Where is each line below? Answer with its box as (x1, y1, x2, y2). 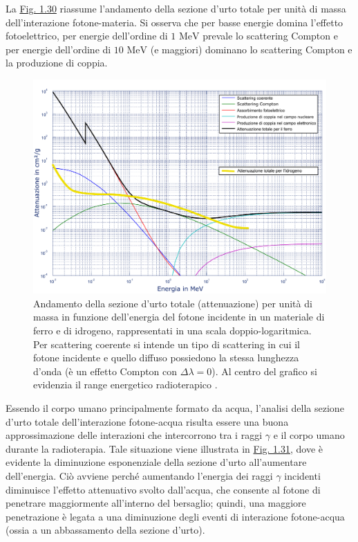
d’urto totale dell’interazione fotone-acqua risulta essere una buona (6, 414, 289, 428)
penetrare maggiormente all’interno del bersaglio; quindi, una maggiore (6, 496, 306, 510)
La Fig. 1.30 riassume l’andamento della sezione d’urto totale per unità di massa (6, 1, 346, 15)
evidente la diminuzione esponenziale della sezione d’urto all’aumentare (6, 455, 307, 469)
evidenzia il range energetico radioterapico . (33, 377, 218, 392)
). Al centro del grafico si (211, 363, 317, 378)
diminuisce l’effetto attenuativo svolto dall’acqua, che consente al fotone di (6, 482, 321, 496)
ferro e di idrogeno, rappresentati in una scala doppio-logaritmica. (33, 323, 312, 338)
